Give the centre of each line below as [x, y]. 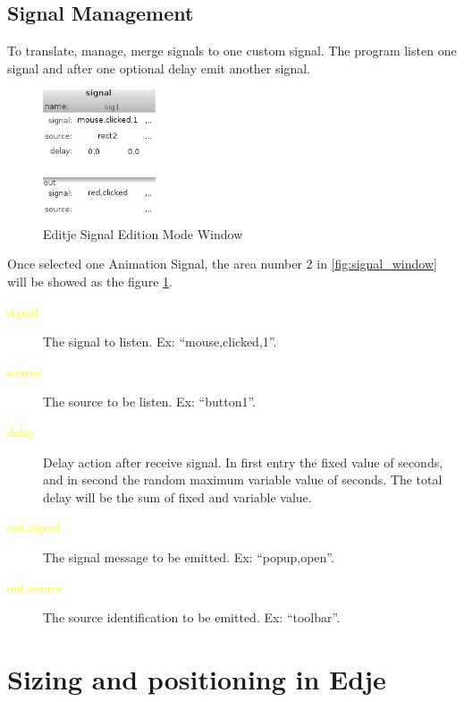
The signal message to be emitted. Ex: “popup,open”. [189, 556]
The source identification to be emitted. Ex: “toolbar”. [192, 617]
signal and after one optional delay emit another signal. [159, 68]
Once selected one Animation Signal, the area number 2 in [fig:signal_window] [222, 264]
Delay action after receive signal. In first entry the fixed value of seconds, [243, 462]
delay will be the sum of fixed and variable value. [177, 497]
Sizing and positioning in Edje [197, 678]
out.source [35, 587]
